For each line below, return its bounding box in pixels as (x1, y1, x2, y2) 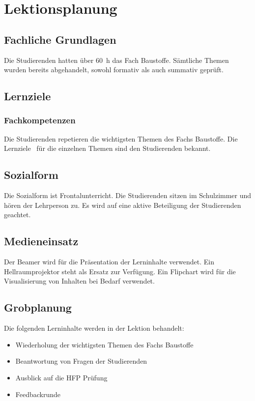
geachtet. (4, 209, 31, 220)
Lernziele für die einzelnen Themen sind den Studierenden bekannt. (4, 143, 211, 153)
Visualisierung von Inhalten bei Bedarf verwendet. (4, 276, 155, 286)
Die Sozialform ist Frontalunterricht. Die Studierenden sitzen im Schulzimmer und (4, 190, 252, 200)
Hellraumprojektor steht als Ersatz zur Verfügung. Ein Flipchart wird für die (4, 266, 236, 276)
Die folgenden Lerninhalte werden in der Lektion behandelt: (4, 323, 184, 333)
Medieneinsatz (4, 233, 79, 249)
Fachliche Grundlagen (4, 31, 116, 47)
